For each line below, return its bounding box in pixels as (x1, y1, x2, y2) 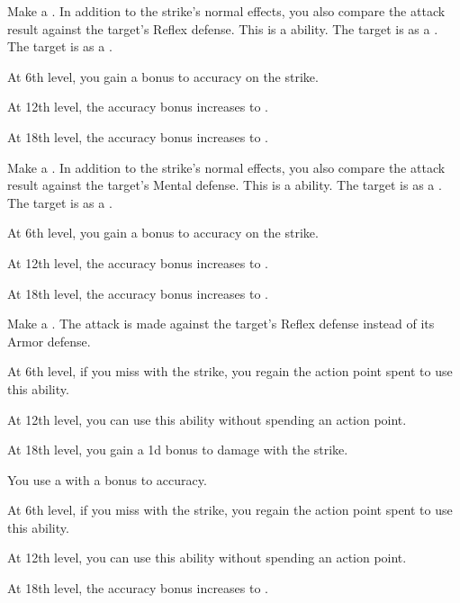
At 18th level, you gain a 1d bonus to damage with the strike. (7, 440, 348, 459)
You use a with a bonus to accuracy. (7, 470, 207, 489)
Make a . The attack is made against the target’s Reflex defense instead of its (7, 314, 435, 333)
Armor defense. (7, 331, 91, 350)
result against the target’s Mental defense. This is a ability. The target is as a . (7, 175, 442, 194)
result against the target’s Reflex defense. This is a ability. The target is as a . (7, 19, 438, 38)
